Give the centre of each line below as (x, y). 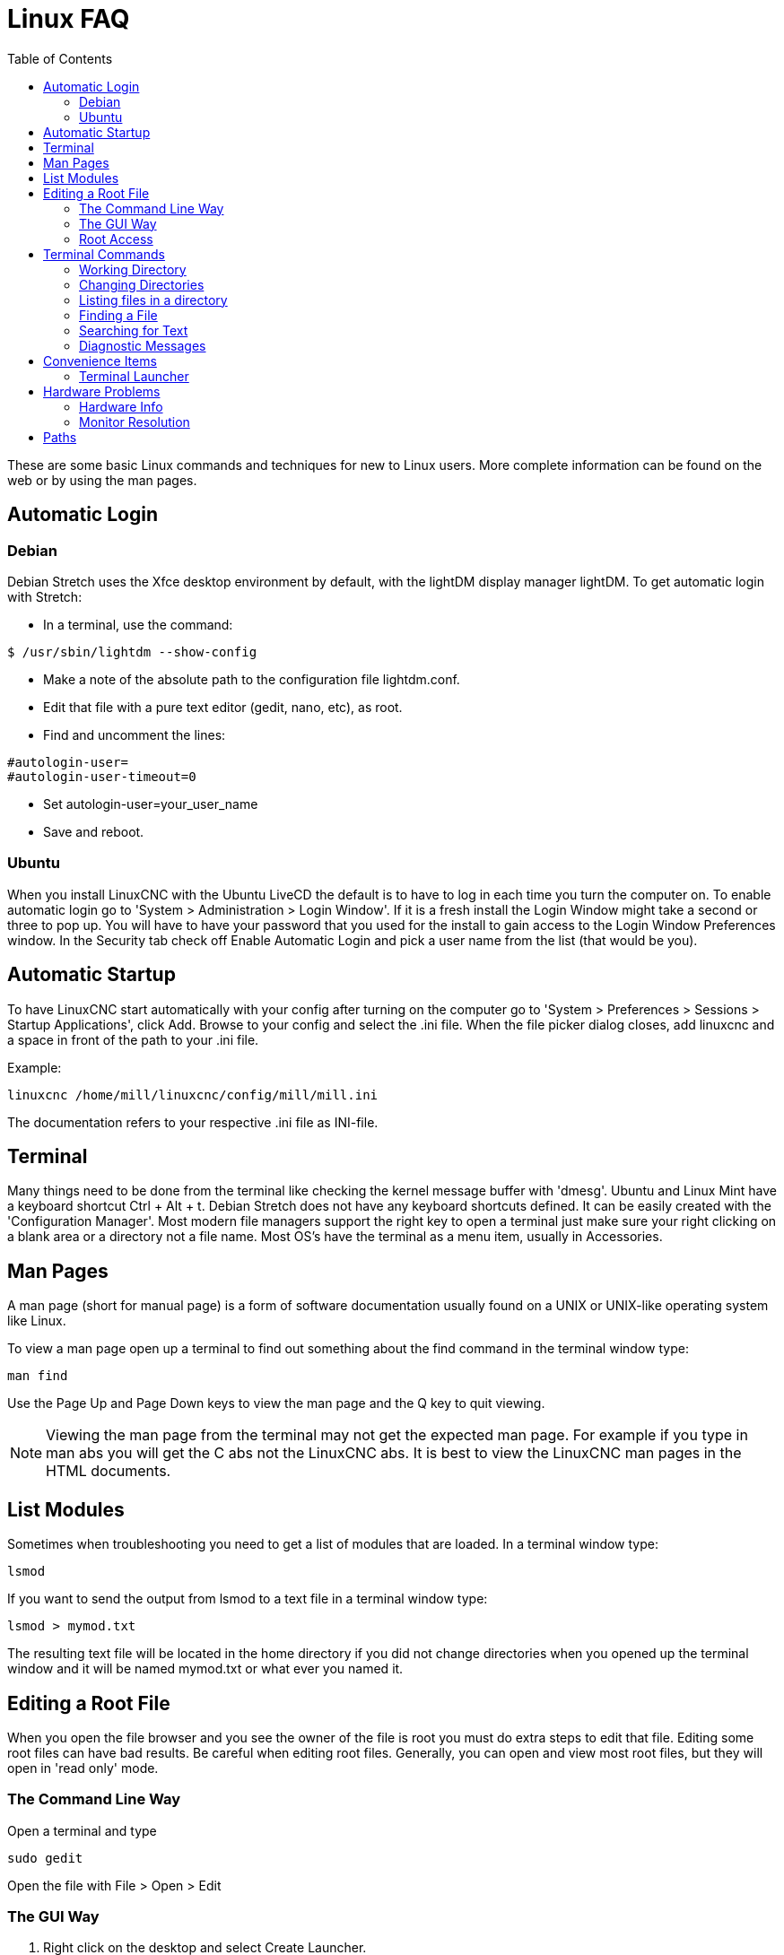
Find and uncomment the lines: (135, 734)
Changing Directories (142, 284)
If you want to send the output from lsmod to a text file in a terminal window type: (248, 1599)
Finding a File (118, 315)
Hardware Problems (102, 391)
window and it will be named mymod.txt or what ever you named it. (205, 1669)
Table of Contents (60, 58)
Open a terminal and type (82, 1830)
